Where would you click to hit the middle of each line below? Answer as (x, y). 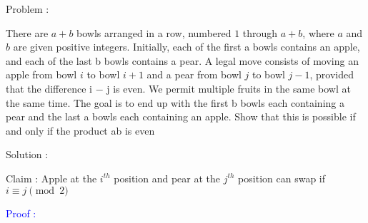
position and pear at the (167, 178)
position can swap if (282, 178)
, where (318, 32)
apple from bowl (41, 74)
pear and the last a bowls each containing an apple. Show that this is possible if (181, 116)
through (260, 32)
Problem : (28, 9)
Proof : (21, 213)
